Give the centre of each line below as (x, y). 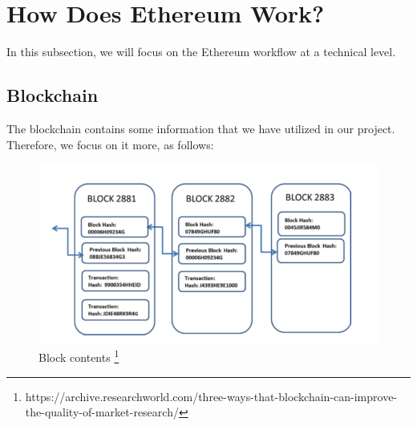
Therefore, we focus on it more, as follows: (110, 144)
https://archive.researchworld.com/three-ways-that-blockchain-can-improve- (211, 396)
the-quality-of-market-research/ (102, 412)
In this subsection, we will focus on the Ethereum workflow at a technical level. (201, 52)
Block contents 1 (79, 356)
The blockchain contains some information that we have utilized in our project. (201, 128)
